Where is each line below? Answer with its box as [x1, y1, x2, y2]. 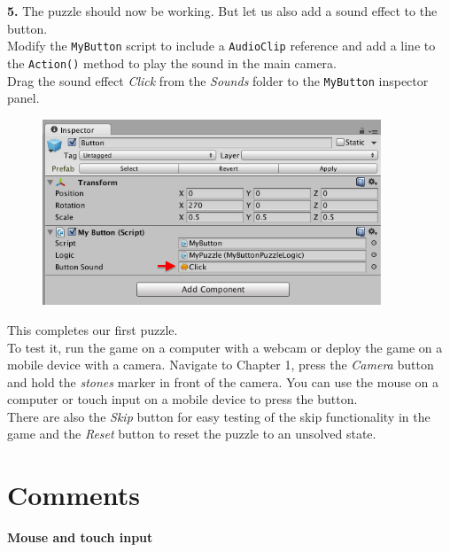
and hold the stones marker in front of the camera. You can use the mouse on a [7, 372, 439, 391]
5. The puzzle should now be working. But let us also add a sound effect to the [7, 2, 438, 19]
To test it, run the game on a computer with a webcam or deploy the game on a [7, 338, 443, 356]
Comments [7, 477, 140, 513]
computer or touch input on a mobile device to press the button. [7, 390, 358, 408]
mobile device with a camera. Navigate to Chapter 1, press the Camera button [7, 355, 434, 374]
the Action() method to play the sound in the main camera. [7, 53, 337, 72]
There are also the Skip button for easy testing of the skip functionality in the [7, 407, 431, 425]
